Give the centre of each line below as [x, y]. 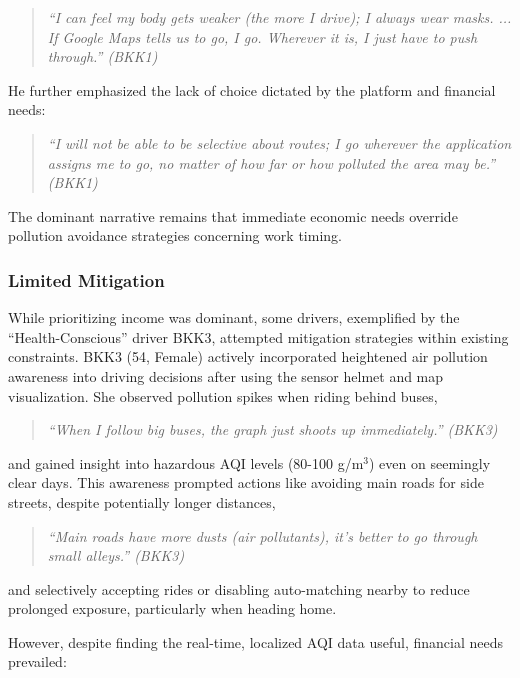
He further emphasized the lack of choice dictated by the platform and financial [252, 89]
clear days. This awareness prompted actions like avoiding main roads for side [246, 482]
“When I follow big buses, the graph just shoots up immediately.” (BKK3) [272, 429]
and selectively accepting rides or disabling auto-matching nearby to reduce [239, 588]
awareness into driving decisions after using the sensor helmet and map [226, 375]
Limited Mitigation [86, 279]
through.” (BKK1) [102, 56]
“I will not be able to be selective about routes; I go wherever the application [279, 142]
